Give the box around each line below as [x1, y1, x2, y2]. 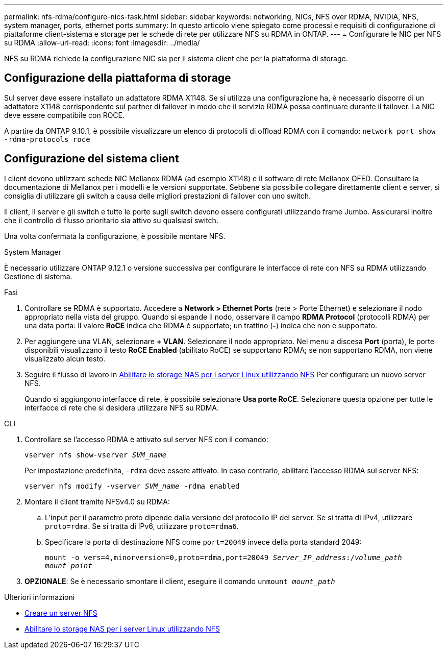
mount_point [45, 561, 92, 570]
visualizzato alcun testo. [24, 354, 106, 363]
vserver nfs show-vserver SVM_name [24, 450, 167, 459]
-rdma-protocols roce [4, 135, 90, 143]
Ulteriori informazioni [4, 592, 75, 601]
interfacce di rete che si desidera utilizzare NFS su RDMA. [24, 403, 219, 412]
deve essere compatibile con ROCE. [4, 110, 125, 119]
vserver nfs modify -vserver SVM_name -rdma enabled [24, 481, 240, 490]
